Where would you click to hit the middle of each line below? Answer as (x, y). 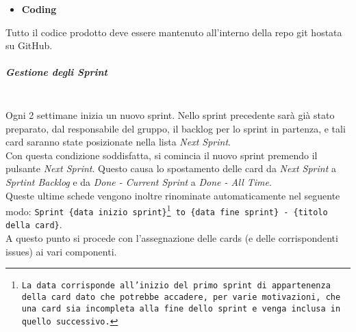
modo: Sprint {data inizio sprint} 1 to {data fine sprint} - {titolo (167, 210)
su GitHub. (29, 45)
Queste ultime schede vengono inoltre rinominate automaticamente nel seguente (173, 195)
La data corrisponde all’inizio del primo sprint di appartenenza (176, 286)
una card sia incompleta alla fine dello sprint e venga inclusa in (181, 308)
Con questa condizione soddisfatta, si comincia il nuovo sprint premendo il (162, 155)
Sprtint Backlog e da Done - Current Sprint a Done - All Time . (139, 181)
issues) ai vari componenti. (61, 251)
